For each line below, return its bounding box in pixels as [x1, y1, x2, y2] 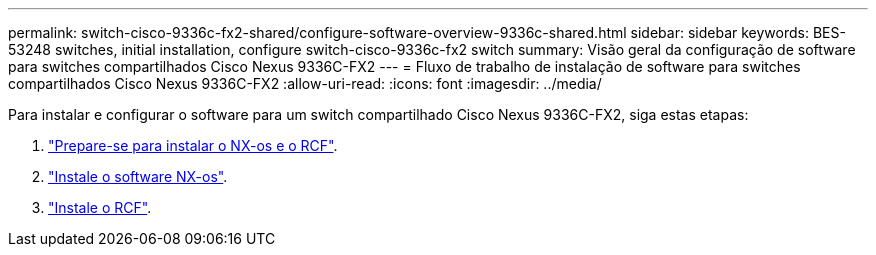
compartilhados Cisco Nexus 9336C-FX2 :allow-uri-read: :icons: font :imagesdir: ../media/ [8, 75, 602, 92]
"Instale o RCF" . [48, 199, 152, 216]
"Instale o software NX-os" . [48, 168, 228, 185]
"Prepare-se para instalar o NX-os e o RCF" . [48, 137, 338, 154]
